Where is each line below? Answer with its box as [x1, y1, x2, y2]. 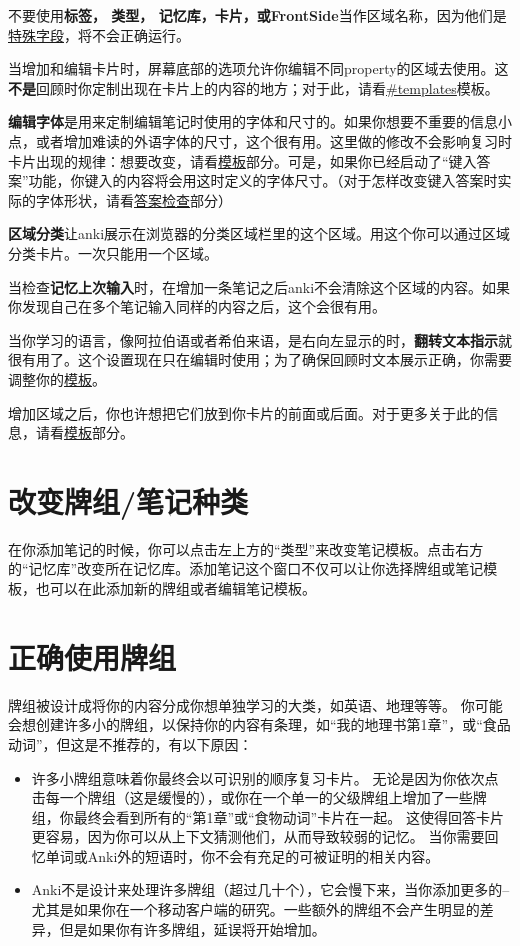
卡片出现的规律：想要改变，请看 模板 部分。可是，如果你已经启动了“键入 [8, 150, 477, 171]
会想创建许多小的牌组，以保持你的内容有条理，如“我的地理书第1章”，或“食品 [8, 714, 511, 735]
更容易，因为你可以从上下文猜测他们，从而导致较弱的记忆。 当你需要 [31, 826, 485, 847]
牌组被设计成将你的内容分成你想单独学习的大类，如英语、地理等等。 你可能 [8, 694, 503, 715]
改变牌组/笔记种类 [8, 480, 249, 521]
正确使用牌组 [8, 636, 177, 677]
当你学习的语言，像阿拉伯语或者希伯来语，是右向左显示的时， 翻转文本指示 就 [8, 329, 512, 350]
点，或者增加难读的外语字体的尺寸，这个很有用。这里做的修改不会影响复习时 [8, 130, 512, 151]
